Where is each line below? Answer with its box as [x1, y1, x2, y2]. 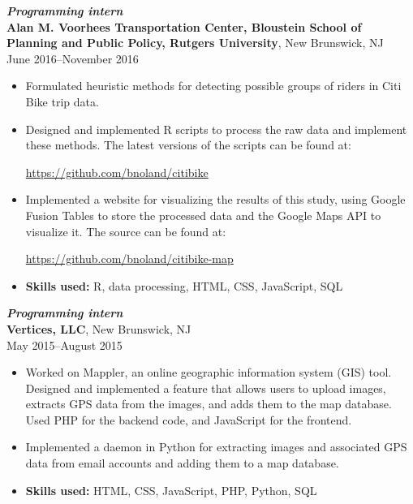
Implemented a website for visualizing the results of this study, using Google [25, 191, 406, 208]
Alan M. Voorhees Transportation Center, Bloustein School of [6, 18, 362, 35]
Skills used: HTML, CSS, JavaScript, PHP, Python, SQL [25, 481, 317, 498]
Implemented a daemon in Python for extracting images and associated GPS [25, 438, 407, 455]
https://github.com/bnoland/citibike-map [25, 250, 234, 267]
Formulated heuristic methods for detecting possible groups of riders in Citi [25, 77, 402, 94]
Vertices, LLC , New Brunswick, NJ [6, 320, 191, 337]
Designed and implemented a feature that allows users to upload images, [25, 379, 386, 396]
